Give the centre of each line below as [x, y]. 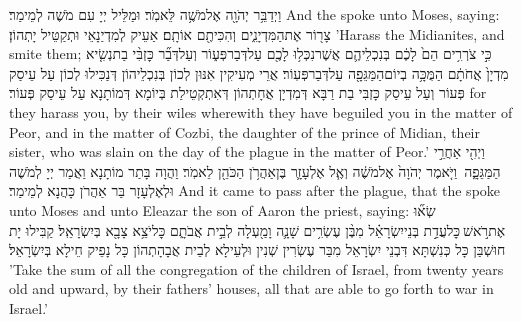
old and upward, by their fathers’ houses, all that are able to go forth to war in [251, 288]
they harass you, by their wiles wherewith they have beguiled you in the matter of [261, 111]
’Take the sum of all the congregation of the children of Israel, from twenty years [256, 268]
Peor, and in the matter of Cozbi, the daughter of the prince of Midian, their [244, 131]
